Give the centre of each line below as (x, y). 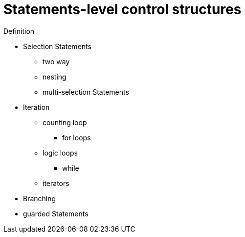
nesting (55, 77)
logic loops (60, 153)
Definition (19, 31)
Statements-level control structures (122, 9)
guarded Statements (56, 213)
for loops (77, 137)
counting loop (65, 122)
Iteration (36, 107)
